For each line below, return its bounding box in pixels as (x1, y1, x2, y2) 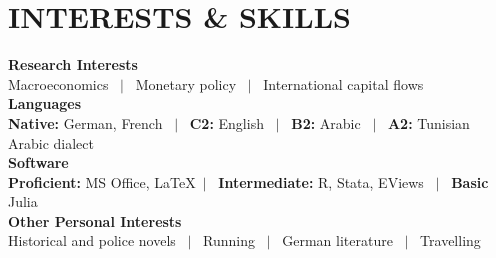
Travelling (420, 230, 481, 251)
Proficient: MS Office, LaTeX (8, 171, 196, 192)
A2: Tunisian (387, 112, 470, 133)
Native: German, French (8, 112, 163, 133)
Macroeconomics (8, 73, 109, 94)
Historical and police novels (8, 230, 176, 251)
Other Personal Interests (8, 210, 182, 231)
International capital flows (263, 73, 424, 94)
